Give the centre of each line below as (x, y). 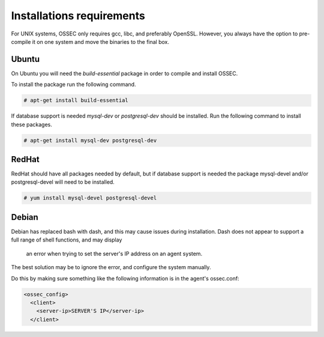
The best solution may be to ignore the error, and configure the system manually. (111, 267)
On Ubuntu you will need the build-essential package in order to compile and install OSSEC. (124, 73)
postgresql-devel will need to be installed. (63, 182)
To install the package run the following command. (73, 85)
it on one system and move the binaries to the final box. (100, 41)
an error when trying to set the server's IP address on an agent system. (114, 254)
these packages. (31, 124)
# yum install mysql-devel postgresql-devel (90, 198)
